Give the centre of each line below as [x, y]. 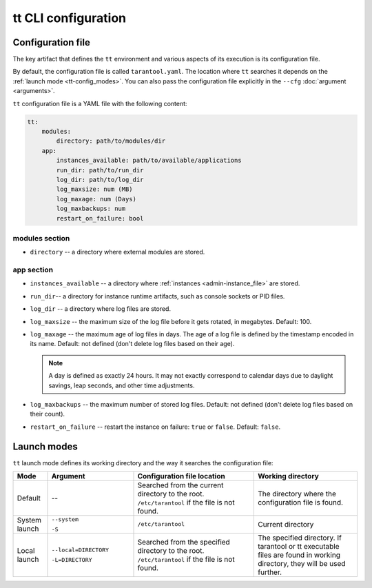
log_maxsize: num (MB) [95, 189]
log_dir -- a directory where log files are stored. [101, 309]
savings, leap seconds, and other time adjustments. [122, 385]
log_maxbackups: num [91, 209]
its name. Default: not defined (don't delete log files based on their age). [132, 344]
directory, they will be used [302, 563]
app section [33, 270]
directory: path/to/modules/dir [111, 141]
